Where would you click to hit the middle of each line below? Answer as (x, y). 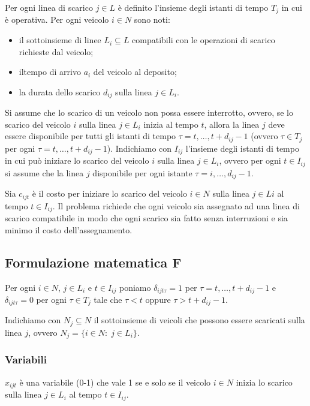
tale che (108, 300)
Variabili (26, 360)
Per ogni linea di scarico (49, 7)
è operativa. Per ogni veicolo (57, 19)
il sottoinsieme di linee (60, 40)
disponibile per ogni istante (142, 172)
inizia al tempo (171, 124)
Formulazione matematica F (93, 262)
